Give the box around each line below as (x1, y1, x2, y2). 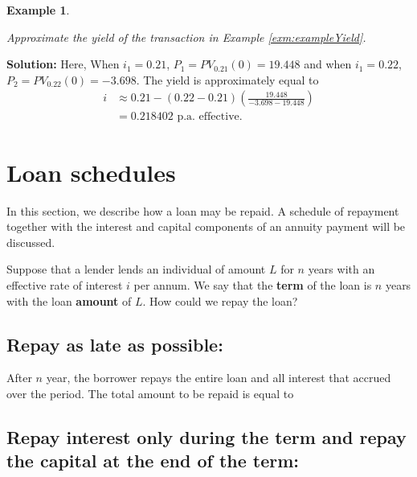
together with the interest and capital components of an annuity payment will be (6, 218, 406, 235)
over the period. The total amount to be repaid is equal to (6, 384, 294, 401)
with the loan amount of (6, 292, 132, 309)
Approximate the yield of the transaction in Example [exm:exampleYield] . (6, 28, 366, 45)
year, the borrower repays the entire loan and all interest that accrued (46, 369, 391, 386)
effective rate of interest (6, 276, 123, 293)
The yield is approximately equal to (143, 71, 319, 88)
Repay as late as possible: (6, 331, 223, 356)
